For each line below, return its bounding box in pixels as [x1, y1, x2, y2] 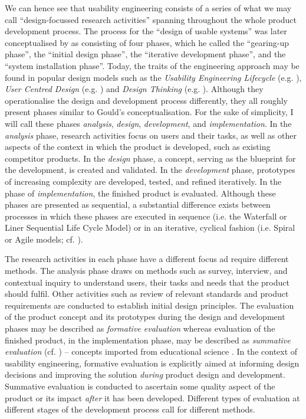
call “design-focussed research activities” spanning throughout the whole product [5, 13, 297, 25]
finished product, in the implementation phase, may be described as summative [5, 333, 291, 346]
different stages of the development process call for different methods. [5, 403, 255, 415]
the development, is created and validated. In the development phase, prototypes [5, 163, 295, 176]
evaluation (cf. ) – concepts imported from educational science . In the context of [5, 345, 298, 358]
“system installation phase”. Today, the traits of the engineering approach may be [5, 59, 300, 71]
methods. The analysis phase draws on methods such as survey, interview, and [5, 264, 288, 277]
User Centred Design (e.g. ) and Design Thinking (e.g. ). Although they [5, 83, 264, 95]
